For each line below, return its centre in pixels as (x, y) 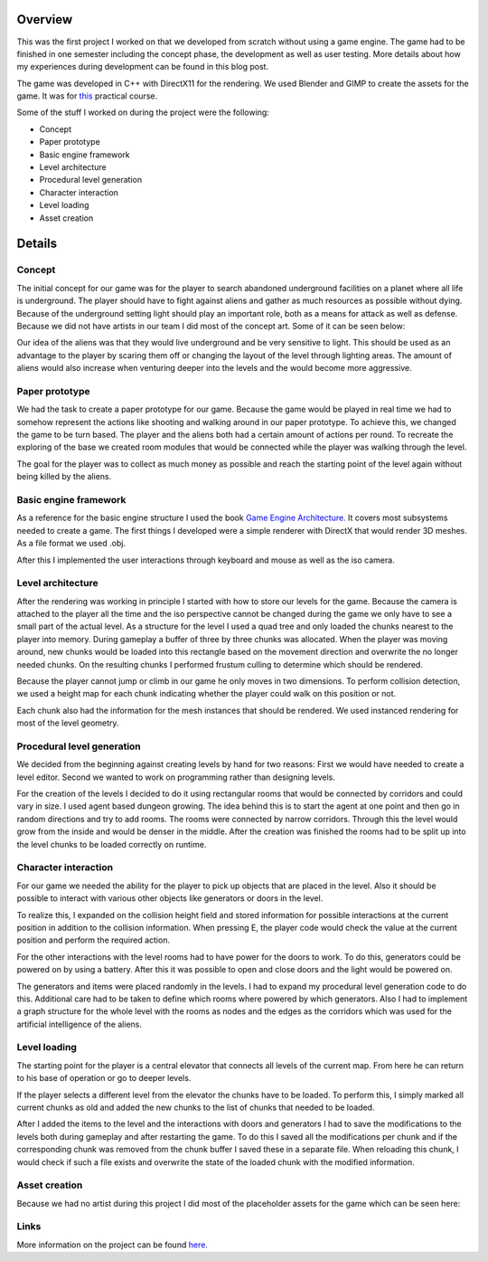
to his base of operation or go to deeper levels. (104, 1078)
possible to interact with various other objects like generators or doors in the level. (170, 898)
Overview (45, 19)
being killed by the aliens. (64, 477)
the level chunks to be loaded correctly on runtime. (112, 844)
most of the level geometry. (68, 723)
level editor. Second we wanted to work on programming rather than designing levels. (176, 777)
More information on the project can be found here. (112, 1245)
